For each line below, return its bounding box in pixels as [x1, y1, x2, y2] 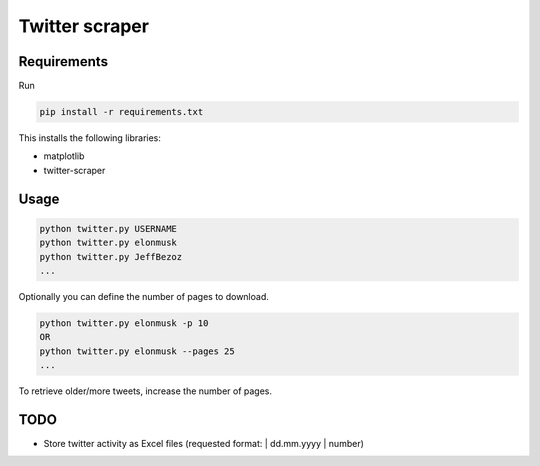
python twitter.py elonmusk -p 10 [39, 317, 209, 329]
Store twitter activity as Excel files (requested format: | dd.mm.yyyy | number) [43, 438, 365, 450]
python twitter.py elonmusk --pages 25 [39, 345, 235, 357]
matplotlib [43, 150, 85, 162]
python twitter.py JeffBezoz [39, 251, 183, 262]
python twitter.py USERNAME [39, 223, 177, 234]
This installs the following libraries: [18, 132, 162, 144]
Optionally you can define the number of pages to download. [18, 290, 269, 302]
